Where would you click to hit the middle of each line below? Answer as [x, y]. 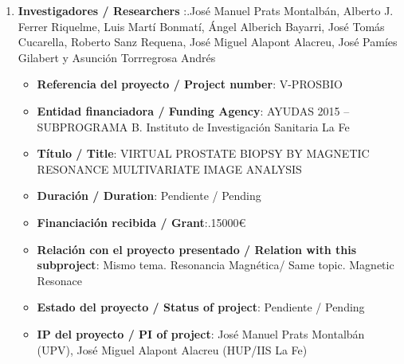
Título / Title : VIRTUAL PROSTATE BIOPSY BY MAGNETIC [203, 153]
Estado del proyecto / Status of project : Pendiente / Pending [201, 307]
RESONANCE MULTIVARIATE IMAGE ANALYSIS [169, 168]
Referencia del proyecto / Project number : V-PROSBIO [190, 84]
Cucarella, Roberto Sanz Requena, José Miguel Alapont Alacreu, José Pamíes [208, 42]
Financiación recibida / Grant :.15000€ [141, 222]
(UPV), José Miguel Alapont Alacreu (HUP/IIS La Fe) [172, 349]
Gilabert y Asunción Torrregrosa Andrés [117, 57]
